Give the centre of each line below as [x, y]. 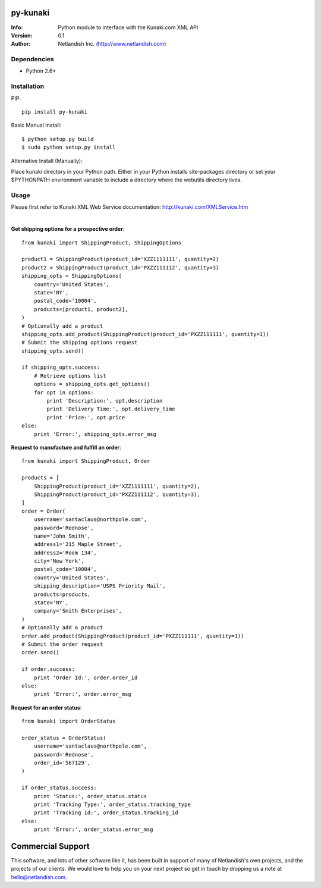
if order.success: [48, 669]
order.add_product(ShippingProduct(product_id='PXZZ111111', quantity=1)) [133, 636]
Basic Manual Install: [36, 125]
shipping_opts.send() [53, 351]
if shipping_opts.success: [61, 368]
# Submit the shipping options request [80, 343]
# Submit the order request [62, 644]
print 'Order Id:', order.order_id [86, 677]
